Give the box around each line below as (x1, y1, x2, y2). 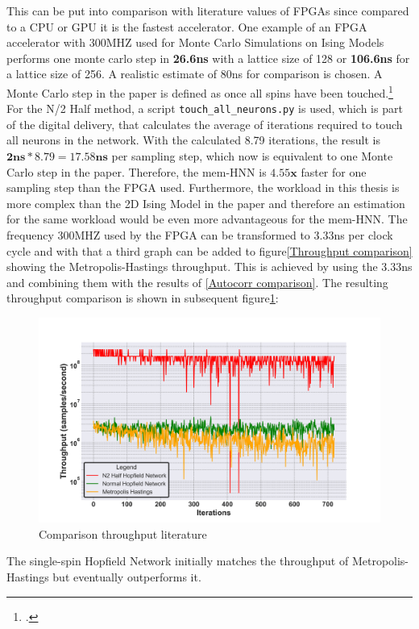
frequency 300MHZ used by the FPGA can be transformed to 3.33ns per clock (6, 227, 393, 244)
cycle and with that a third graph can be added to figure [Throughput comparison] (6, 242, 413, 259)
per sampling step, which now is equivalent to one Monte (111, 148, 393, 165)
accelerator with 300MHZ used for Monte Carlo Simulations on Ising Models (6, 34, 384, 51)
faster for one (301, 163, 367, 180)
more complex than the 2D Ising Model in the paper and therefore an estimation (6, 194, 405, 211)
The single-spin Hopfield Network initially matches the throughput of (6, 552, 349, 569)
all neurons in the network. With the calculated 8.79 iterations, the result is (6, 131, 381, 148)
